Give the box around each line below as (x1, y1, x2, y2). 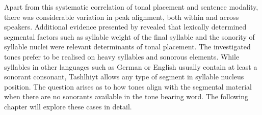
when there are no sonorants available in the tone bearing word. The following (4, 91, 249, 102)
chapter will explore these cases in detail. (4, 101, 132, 111)
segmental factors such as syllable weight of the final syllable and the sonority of (4, 31, 255, 42)
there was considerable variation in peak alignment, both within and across (4, 11, 239, 22)
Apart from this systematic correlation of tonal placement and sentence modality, (4, 2, 258, 12)
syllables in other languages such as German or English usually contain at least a (4, 61, 257, 72)
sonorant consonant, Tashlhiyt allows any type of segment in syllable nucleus (4, 71, 244, 82)
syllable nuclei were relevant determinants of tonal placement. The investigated (4, 41, 251, 52)
